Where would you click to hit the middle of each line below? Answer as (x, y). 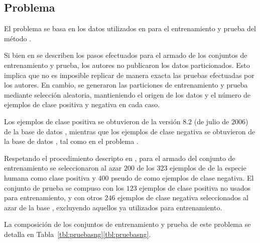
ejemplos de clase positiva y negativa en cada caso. (82, 104)
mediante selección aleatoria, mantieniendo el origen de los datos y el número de (127, 94)
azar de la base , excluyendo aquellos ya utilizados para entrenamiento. (113, 207)
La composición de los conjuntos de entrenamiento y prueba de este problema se (127, 224)
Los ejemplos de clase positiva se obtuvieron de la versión (92, 121)
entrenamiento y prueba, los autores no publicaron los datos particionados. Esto (127, 65)
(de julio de (212, 121)
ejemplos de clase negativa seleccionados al (183, 197)
